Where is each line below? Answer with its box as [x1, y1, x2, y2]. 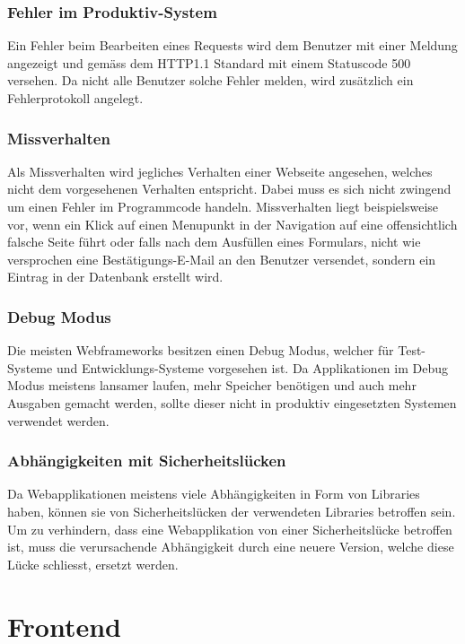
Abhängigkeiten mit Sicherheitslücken [7, 449, 286, 472]
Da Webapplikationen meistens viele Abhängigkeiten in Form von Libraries [7, 484, 420, 503]
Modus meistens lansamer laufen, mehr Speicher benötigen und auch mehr [7, 376, 417, 395]
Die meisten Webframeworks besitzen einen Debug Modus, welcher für [7, 341, 394, 360]
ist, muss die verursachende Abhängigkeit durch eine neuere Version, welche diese [7, 537, 454, 556]
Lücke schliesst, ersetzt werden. [7, 554, 179, 573]
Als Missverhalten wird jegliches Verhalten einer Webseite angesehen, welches [7, 161, 433, 180]
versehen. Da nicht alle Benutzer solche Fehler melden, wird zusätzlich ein [7, 71, 414, 90]
